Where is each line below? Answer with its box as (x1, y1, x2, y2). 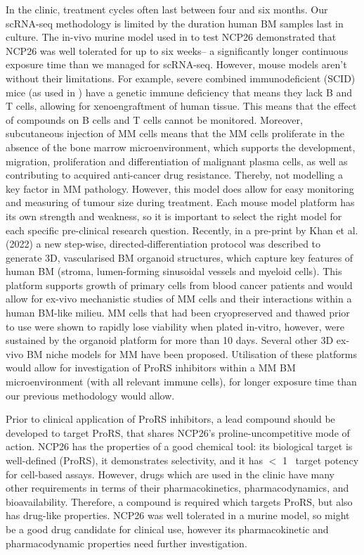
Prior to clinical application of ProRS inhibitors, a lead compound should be (6, 412, 335, 426)
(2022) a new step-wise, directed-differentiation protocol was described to (6, 236, 321, 251)
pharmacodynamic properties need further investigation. (6, 535, 247, 550)
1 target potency (282, 453, 359, 467)
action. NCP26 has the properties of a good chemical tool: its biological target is (6, 439, 353, 454)
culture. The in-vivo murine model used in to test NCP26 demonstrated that (6, 30, 337, 44)
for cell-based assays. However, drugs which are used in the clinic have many (6, 466, 335, 481)
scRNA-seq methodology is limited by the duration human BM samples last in (6, 15, 344, 30)
